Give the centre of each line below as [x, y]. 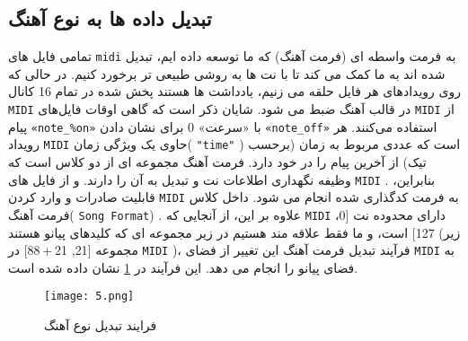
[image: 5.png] [89, 297]
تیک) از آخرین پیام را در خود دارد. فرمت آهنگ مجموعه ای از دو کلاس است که [217, 162]
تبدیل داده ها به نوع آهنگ [110, 18]
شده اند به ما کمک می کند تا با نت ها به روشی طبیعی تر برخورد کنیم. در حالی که [227, 73]
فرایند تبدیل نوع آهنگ [101, 325]
